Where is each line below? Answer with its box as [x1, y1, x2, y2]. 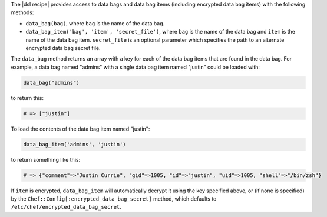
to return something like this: [11, 156, 81, 163]
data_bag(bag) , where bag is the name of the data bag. [25, 19, 165, 26]
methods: [11, 9, 34, 16]
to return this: [11, 94, 44, 101]
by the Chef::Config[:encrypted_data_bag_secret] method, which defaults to [11, 195, 217, 202]
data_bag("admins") [23, 79, 80, 86]
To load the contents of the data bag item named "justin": [11, 125, 150, 132]
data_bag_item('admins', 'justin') [23, 141, 126, 148]
